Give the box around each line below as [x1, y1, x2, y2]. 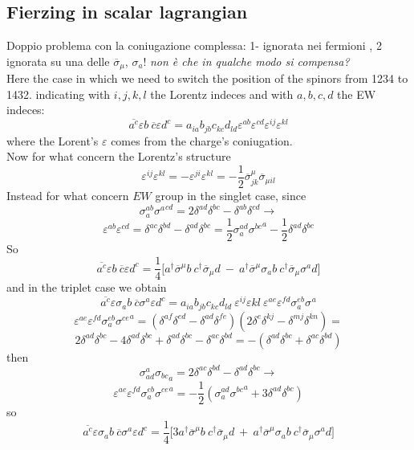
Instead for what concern [6, 187, 129, 204]
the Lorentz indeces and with [150, 85, 294, 102]
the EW [337, 85, 376, 102]
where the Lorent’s [6, 132, 99, 149]
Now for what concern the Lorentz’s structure [6, 148, 231, 165]
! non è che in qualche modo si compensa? [143, 52, 350, 69]
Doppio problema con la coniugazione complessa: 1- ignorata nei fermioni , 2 [6, 37, 382, 54]
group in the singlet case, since [155, 187, 306, 204]
